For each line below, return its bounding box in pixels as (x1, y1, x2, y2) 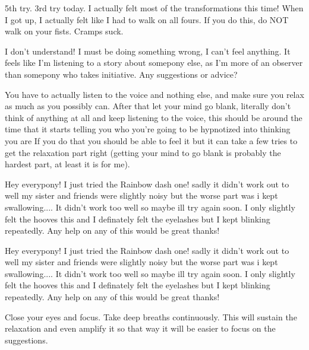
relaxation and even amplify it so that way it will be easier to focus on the (5, 322, 276, 335)
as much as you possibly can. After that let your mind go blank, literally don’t (5, 100, 291, 112)
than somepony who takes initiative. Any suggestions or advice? (5, 68, 238, 80)
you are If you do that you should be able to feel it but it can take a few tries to (5, 134, 298, 147)
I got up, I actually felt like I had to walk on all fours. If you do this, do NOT (5, 13, 289, 26)
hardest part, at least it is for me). (5, 158, 130, 170)
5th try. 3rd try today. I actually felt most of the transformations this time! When (5, 2, 304, 14)
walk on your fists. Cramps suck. (5, 25, 124, 37)
